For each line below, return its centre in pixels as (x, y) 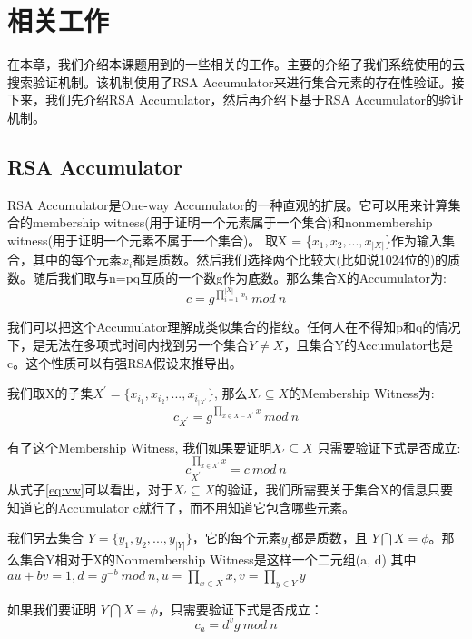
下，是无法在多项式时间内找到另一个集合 (128, 344)
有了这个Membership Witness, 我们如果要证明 (140, 447)
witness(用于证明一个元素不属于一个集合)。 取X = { (160, 240)
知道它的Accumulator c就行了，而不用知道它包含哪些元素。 (182, 507)
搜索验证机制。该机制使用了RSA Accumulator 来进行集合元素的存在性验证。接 (236, 81)
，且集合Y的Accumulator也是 (369, 344)
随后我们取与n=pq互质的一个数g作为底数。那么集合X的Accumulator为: (239, 277)
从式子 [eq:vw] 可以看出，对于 (90, 489)
